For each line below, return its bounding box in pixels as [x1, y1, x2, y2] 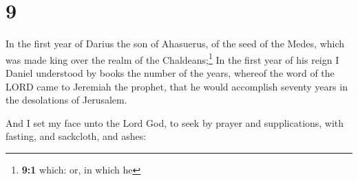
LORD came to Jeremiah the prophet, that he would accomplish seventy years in [6, 79, 348, 93]
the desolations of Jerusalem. [6, 93, 127, 107]
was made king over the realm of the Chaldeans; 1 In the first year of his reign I [6, 50, 339, 67]
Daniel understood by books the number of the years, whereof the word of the [6, 65, 335, 80]
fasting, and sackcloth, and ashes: [6, 129, 147, 143]
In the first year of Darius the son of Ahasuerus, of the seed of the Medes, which [6, 36, 345, 51]
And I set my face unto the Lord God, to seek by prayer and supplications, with [6, 115, 344, 130]
